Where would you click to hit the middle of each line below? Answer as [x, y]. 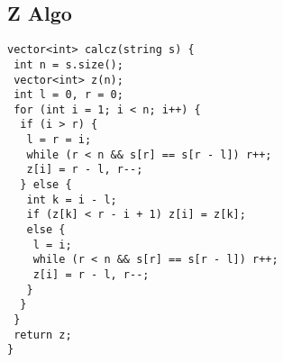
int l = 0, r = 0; [68, 95]
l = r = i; [59, 140]
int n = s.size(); [68, 64]
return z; [43, 335]
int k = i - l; [72, 199]
